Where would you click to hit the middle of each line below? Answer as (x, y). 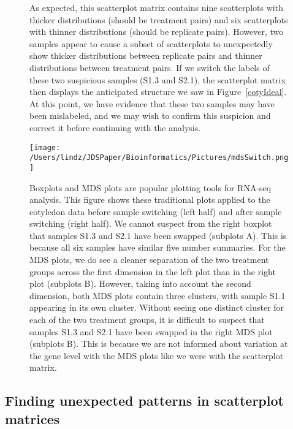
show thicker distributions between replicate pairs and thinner (146, 55)
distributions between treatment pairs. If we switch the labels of (150, 67)
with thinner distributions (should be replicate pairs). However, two (157, 32)
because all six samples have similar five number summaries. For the (158, 247)
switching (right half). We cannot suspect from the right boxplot (151, 223)
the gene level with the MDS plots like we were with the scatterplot (157, 355)
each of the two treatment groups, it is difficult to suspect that (147, 320)
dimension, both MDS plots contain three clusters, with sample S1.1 (158, 295)
